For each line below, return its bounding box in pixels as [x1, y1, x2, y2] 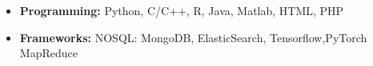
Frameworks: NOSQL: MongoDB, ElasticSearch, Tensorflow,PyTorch [19, 29, 367, 45]
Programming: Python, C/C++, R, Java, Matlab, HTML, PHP [19, 2, 344, 18]
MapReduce [19, 45, 78, 61]
